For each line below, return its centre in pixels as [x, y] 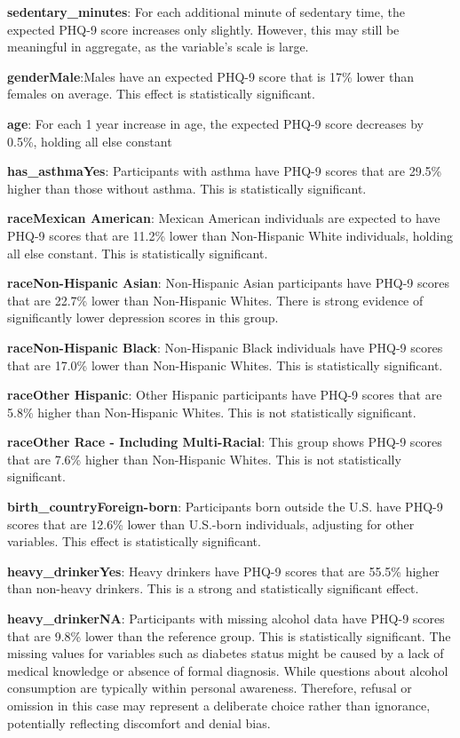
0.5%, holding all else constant [90, 141]
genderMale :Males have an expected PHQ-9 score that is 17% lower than [211, 76]
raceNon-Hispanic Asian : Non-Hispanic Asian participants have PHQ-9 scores [228, 283]
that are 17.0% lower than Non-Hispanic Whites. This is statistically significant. [225, 365]
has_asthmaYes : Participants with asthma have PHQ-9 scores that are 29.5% [225, 171]
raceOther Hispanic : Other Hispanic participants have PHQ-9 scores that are [225, 395]
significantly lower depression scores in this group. [143, 317]
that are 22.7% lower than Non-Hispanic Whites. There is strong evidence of [215, 300]
